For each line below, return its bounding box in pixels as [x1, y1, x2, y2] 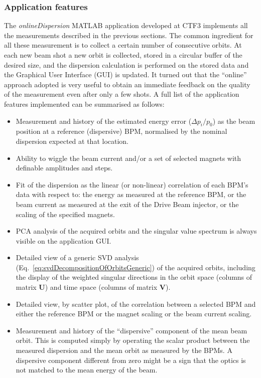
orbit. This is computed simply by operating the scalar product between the [16, 335, 250, 345]
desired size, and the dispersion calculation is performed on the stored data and [4, 59, 249, 70]
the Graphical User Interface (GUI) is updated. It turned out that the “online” [4, 69, 247, 80]
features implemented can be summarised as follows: [4, 98, 165, 109]
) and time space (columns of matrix [45, 282, 158, 292]
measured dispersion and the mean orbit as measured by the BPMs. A [16, 345, 232, 355]
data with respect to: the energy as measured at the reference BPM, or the [16, 189, 246, 200]
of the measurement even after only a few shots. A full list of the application [4, 89, 239, 99]
